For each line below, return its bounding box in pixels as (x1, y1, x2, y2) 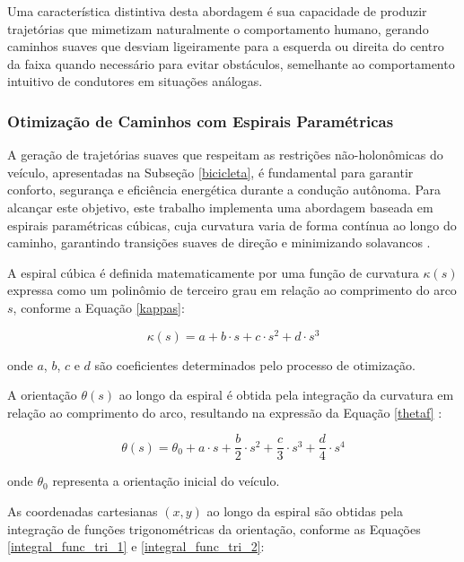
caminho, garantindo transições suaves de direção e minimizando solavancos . (7, 233, 431, 252)
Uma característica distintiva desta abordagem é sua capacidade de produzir (7, 2, 427, 20)
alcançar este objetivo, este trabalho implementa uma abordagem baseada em (7, 197, 433, 216)
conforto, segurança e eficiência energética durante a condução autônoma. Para (7, 180, 442, 199)
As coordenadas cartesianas (7, 502, 158, 521)
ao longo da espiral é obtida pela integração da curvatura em (118, 385, 454, 404)
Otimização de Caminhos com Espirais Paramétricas (7, 109, 394, 132)
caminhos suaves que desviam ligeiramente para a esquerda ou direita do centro (7, 37, 444, 56)
